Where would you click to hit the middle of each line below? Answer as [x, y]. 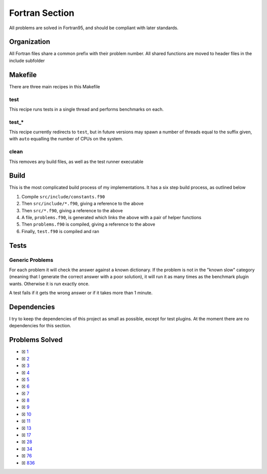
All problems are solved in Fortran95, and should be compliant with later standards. [94, 28]
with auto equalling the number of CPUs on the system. [66, 139]
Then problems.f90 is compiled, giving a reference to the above [88, 224]
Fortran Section [42, 13]
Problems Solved [36, 340]
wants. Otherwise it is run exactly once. [49, 284]
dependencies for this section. [40, 326]
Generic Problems [31, 260]
